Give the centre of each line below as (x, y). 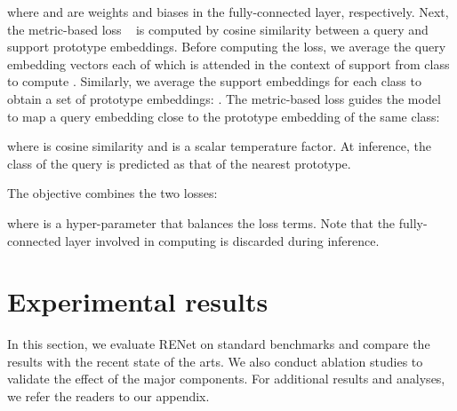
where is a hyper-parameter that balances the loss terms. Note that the (201, 222)
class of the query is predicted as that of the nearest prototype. (179, 163)
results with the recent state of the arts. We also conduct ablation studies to (215, 361)
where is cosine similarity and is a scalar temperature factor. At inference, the (220, 146)
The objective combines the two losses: (112, 193)
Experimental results (138, 301)
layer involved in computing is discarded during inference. (222, 240)
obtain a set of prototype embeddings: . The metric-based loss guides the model (224, 98)
